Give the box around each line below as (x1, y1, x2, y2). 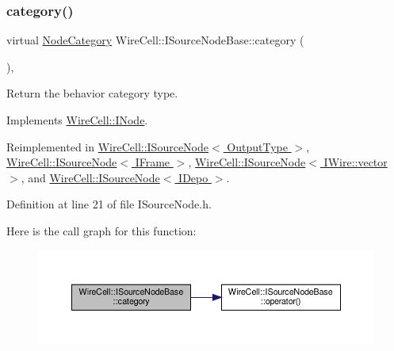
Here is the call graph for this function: (6, 222, 197, 238)
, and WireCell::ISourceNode (21, 169, 160, 185)
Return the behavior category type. (6, 85, 178, 101)
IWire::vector (323, 154, 388, 170)
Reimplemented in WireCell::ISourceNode (6, 138, 209, 155)
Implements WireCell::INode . (6, 112, 148, 128)
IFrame (135, 154, 170, 170)
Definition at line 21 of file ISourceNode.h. (6, 196, 212, 212)
